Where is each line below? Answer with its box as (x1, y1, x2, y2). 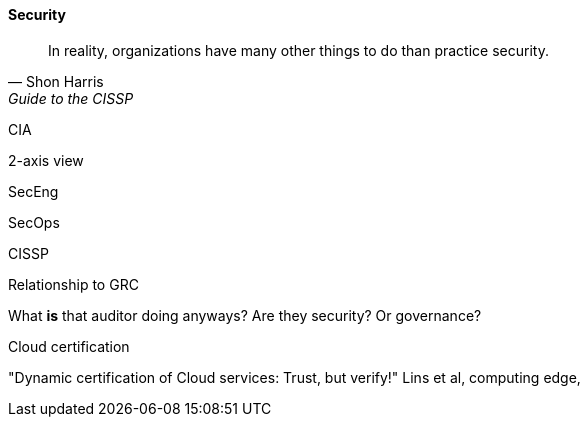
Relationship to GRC (8, 275, 139, 293)
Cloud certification (8, 337, 130, 355)
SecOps (8, 213, 60, 231)
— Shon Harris (8, 72, 104, 90)
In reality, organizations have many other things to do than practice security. (48, 41, 549, 59)
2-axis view (8, 151, 84, 169)
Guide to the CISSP (8, 89, 134, 107)
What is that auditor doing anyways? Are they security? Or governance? (8, 306, 482, 324)
